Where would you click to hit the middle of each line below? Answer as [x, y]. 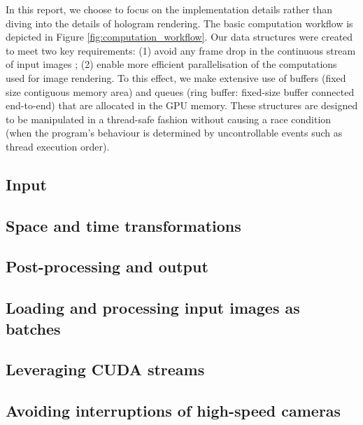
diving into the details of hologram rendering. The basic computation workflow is [179, 23]
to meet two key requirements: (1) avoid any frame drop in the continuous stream [181, 50]
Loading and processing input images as [153, 308]
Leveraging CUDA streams [105, 369]
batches [33, 328]
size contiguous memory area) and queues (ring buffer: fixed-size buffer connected [180, 91]
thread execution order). [58, 146]
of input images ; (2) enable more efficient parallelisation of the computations [171, 64]
